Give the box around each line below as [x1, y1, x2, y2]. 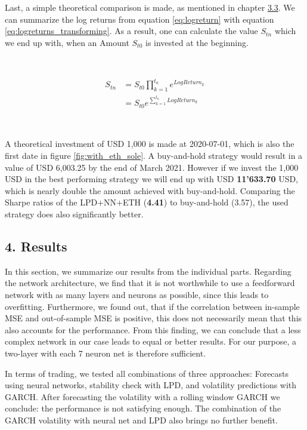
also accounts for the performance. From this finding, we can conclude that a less [5, 323, 301, 336]
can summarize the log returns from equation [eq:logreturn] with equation [5, 13, 274, 25]
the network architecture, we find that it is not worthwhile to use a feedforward [5, 277, 295, 289]
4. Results [5, 236, 67, 255]
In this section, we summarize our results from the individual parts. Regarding [5, 265, 292, 277]
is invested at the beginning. [145, 36, 249, 48]
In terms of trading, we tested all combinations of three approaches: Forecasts [5, 367, 289, 379]
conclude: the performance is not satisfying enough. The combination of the [5, 402, 281, 414]
